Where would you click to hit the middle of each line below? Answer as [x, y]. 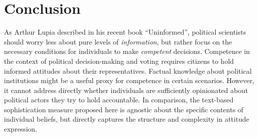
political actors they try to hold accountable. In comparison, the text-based [119, 100]
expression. [21, 129]
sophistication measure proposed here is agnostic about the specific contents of [124, 109]
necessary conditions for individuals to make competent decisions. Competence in [127, 51]
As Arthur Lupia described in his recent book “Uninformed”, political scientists [125, 32]
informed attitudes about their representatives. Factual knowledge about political [128, 70]
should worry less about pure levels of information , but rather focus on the [118, 41]
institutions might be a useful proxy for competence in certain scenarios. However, [129, 80]
